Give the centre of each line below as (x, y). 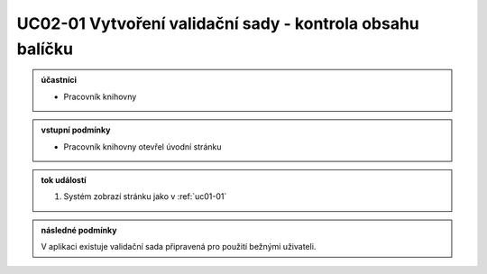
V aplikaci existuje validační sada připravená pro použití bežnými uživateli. (179, 247)
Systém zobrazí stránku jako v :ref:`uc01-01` (145, 196)
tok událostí (64, 179)
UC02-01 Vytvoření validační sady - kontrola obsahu (218, 23)
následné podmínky (79, 230)
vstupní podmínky (76, 130)
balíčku (45, 49)
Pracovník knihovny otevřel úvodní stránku (142, 146)
